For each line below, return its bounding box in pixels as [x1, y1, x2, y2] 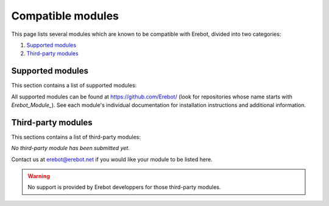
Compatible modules [11, 9, 119, 22]
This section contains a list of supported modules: [11, 82, 137, 89]
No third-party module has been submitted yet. [11, 145, 130, 152]
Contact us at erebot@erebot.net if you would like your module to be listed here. [11, 156, 213, 163]
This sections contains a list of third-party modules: [11, 133, 141, 140]
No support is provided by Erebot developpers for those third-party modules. [27, 184, 221, 191]
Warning [27, 173, 50, 180]
